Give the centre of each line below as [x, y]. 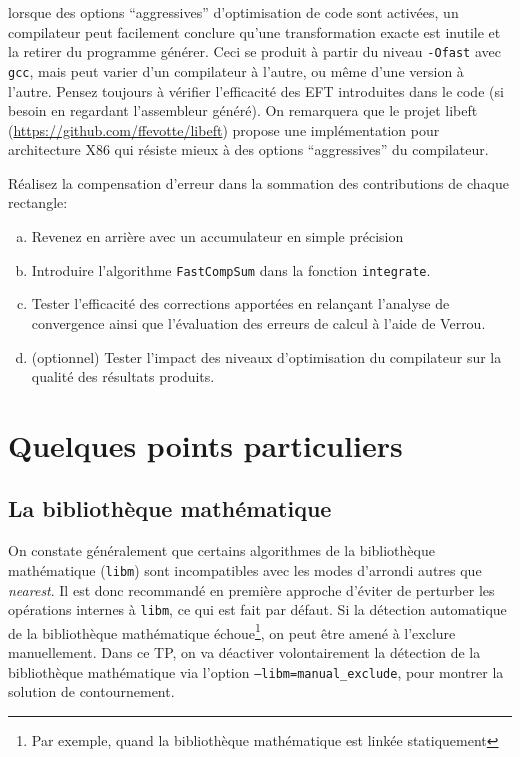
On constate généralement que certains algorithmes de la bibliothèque [221, 550]
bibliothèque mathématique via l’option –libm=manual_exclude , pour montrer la [256, 671]
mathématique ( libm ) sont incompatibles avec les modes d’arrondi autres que [245, 569]
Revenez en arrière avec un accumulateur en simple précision [217, 236]
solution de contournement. [91, 691]
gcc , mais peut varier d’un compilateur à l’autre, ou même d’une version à [236, 70]
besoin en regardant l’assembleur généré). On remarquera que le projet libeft [243, 110]
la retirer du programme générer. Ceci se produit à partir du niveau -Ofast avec [254, 51]
